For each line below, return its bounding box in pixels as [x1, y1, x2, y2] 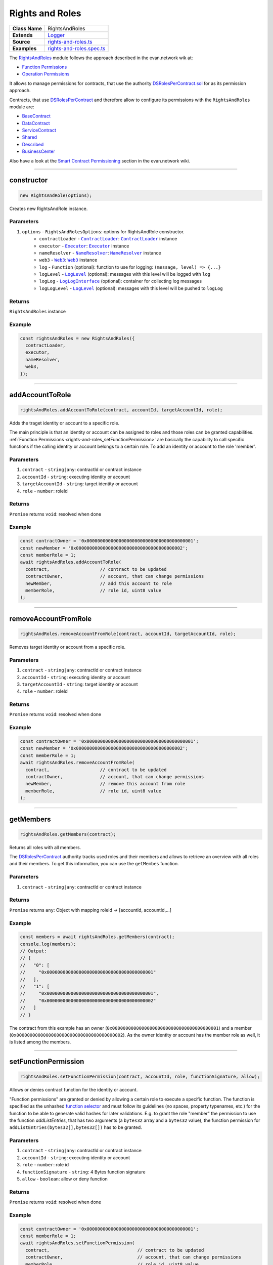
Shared [22, 134, 37, 140]
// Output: [20, 948, 47, 954]
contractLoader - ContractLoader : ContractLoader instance [39, 236, 177, 242]
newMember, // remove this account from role [25, 781, 186, 787]
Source [12, 38, 30, 45]
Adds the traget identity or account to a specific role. [9, 420, 120, 426]
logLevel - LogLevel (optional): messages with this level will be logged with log [39, 271, 211, 277]
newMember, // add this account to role [25, 580, 172, 586]
